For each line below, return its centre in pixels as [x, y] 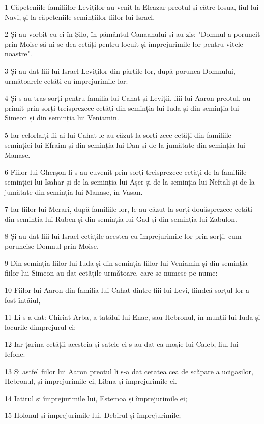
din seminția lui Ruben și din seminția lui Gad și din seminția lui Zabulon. [121, 219]
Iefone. [15, 354]
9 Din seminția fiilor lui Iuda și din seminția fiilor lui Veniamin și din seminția [126, 263]
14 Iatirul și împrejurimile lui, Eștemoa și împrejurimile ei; [96, 398]
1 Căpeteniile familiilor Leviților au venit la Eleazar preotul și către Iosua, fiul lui [132, 7]
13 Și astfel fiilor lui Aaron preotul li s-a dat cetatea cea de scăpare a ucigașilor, [129, 371]
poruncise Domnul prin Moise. [52, 246]
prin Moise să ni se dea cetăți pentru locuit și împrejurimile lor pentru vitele [124, 43]
